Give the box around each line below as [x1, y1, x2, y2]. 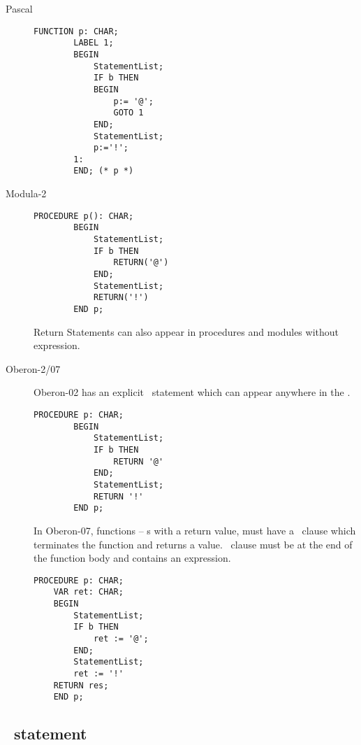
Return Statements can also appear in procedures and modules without [34, 324, 339, 339]
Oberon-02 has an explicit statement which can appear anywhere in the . [34, 385, 351, 399]
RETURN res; [53, 680, 109, 690]
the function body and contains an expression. [34, 551, 231, 565]
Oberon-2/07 [6, 361, 61, 376]
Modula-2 [6, 186, 47, 201]
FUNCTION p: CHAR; [34, 26, 119, 36]
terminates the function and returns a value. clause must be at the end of [34, 537, 353, 551]
